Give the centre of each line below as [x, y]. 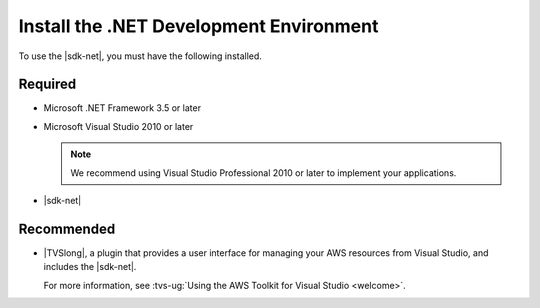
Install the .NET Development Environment [198, 26]
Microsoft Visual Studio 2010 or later [118, 126]
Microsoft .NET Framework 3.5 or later [122, 108]
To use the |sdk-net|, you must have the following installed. [140, 56]
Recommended [67, 228]
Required [47, 84]
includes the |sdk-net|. [90, 267]
